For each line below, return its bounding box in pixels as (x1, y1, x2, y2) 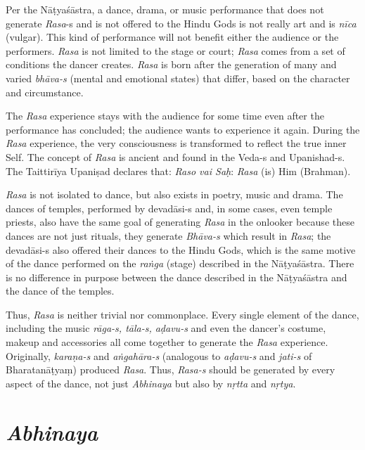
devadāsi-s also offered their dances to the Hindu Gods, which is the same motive (6, 242, 356, 257)
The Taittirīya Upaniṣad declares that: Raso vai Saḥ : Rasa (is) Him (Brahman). (6, 163, 351, 178)
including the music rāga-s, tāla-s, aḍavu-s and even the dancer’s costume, (6, 321, 326, 335)
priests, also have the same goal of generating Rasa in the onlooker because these (6, 214, 354, 229)
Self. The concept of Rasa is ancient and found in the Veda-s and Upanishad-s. (6, 149, 345, 164)
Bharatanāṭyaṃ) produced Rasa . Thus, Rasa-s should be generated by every (6, 362, 335, 377)
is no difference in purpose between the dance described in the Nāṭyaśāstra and (6, 269, 347, 284)
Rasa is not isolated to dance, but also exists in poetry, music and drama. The (6, 187, 343, 202)
